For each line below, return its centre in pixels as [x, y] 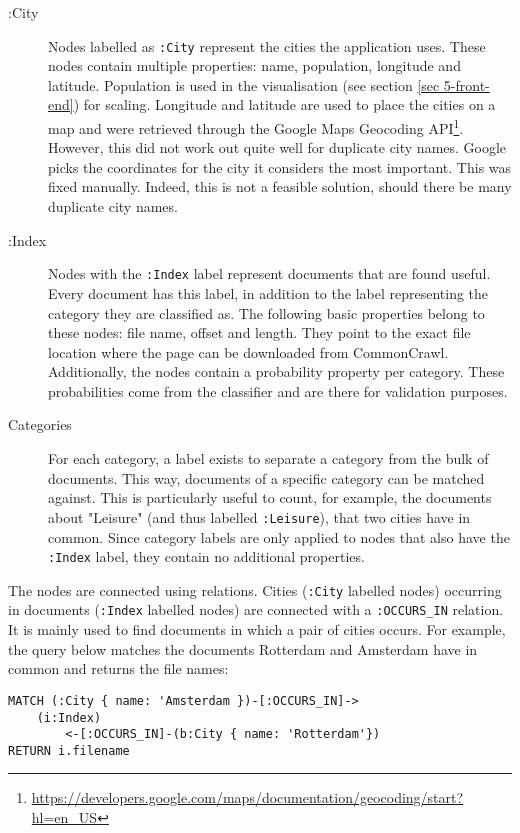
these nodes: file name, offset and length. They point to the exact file [259, 332]
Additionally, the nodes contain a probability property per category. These [276, 371]
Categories [40, 424]
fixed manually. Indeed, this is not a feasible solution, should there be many [280, 186]
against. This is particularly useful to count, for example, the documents [270, 497]
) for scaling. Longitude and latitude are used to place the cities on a [284, 104]
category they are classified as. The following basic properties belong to [266, 312]
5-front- [466, 84]
